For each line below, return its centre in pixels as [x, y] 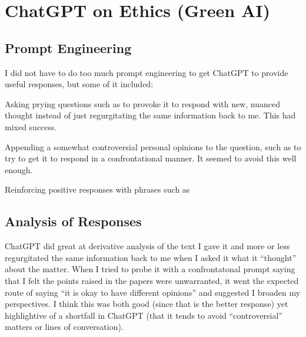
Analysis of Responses [73, 221]
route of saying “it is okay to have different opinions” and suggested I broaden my [153, 292]
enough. [19, 169]
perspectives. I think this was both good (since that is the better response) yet [147, 304]
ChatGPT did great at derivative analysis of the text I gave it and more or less [147, 246]
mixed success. [31, 126]
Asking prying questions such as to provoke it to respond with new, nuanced [143, 103]
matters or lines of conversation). [64, 327]
